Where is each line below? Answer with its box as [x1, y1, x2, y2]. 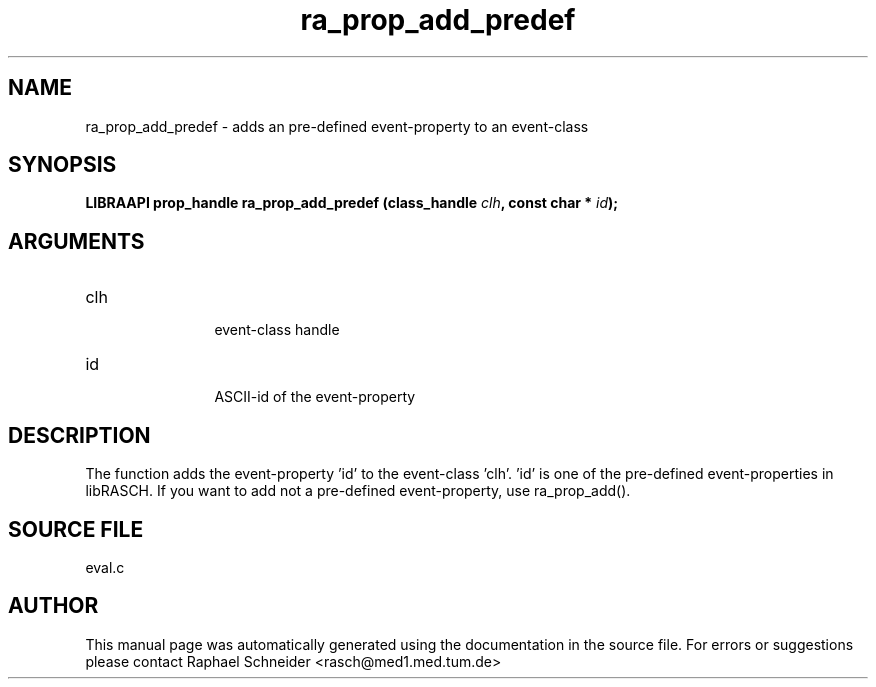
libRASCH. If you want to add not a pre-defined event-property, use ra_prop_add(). [85, 482, 631, 500]
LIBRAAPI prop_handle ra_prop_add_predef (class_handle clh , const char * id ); [85, 194, 619, 212]
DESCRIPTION [8, 422, 151, 448]
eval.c [85, 558, 125, 576]
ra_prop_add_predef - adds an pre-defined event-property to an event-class [85, 117, 589, 135]
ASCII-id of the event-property [214, 388, 416, 406]
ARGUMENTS [8, 228, 145, 254]
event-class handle [214, 321, 340, 339]
